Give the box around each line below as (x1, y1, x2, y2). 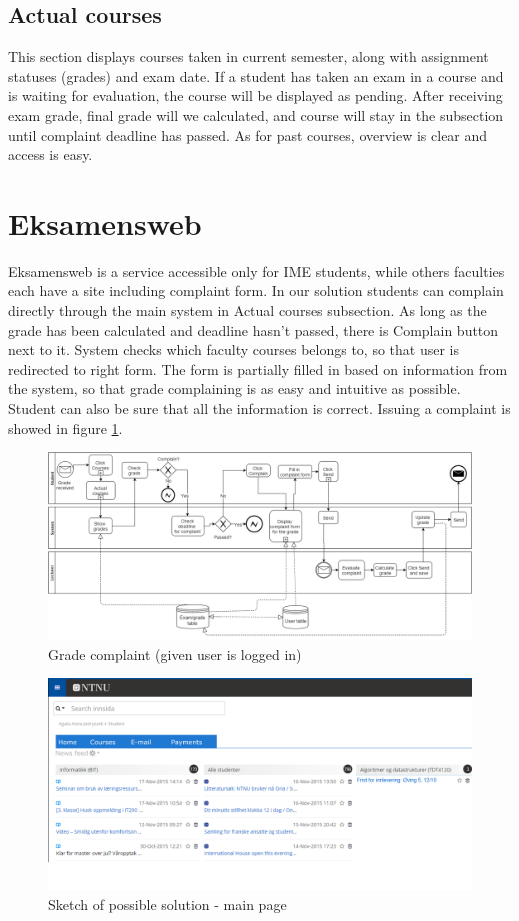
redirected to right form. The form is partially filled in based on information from (8, 358, 508, 379)
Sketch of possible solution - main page (48, 894, 287, 914)
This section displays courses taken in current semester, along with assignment (8, 46, 489, 67)
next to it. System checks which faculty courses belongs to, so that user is (8, 339, 459, 360)
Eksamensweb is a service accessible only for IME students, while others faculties (8, 260, 505, 281)
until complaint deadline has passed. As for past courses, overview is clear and (8, 124, 488, 145)
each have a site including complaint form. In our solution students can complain (8, 280, 504, 301)
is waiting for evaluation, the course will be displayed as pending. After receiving (8, 85, 503, 106)
